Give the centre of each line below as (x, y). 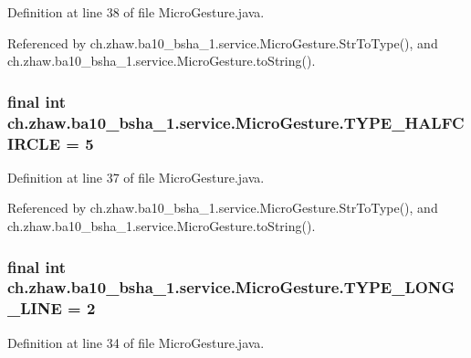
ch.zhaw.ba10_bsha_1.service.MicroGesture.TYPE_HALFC (236, 122)
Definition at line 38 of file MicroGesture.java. (136, 12)
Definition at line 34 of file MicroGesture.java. (136, 342)
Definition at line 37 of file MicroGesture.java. (136, 177)
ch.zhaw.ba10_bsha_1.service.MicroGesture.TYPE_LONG (231, 287)
